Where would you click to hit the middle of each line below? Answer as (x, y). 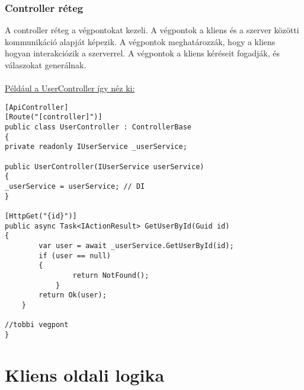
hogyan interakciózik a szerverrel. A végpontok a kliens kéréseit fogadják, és (143, 53)
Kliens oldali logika (85, 374)
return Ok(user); (73, 295)
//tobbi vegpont (37, 325)
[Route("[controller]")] (54, 117)
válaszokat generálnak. (46, 65)
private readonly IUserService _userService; (96, 147)
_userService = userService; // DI (75, 187)
